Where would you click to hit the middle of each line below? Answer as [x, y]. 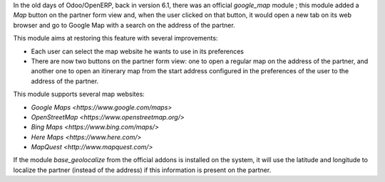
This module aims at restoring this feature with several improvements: [115, 38]
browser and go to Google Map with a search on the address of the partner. [124, 25]
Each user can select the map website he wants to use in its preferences [137, 51]
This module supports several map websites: [79, 94]
